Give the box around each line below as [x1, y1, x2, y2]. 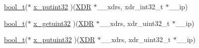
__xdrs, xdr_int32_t [97, 1, 163, 11]
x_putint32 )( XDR [33, 1, 92, 11]
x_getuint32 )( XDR [33, 18, 94, 28]
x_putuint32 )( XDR [33, 34, 96, 45]
